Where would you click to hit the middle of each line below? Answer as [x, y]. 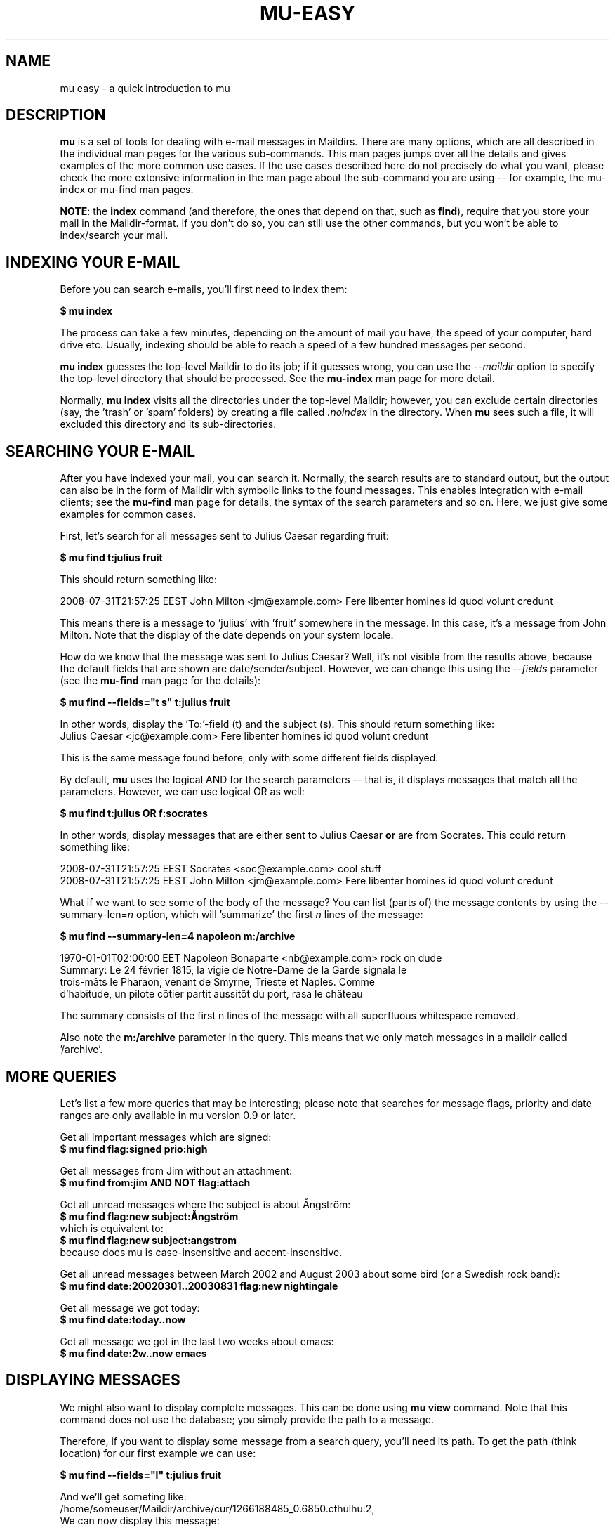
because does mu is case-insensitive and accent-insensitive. [201, 1252]
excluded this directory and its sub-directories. [168, 424]
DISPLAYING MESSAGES [93, 1380]
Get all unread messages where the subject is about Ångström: [205, 1204]
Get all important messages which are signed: [166, 1137]
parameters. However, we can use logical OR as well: [182, 792]
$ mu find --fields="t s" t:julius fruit [145, 702]
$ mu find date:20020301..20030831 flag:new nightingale [199, 1286]
